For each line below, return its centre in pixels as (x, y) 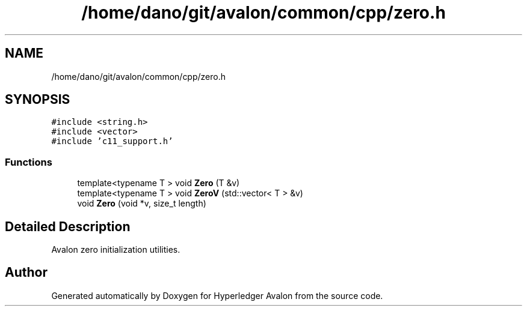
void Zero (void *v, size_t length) (142, 204)
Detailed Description (68, 226)
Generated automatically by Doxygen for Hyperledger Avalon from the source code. (217, 295)
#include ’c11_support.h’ (112, 141)
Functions (29, 162)
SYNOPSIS (38, 100)
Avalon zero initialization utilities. (116, 250)
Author (26, 273)
